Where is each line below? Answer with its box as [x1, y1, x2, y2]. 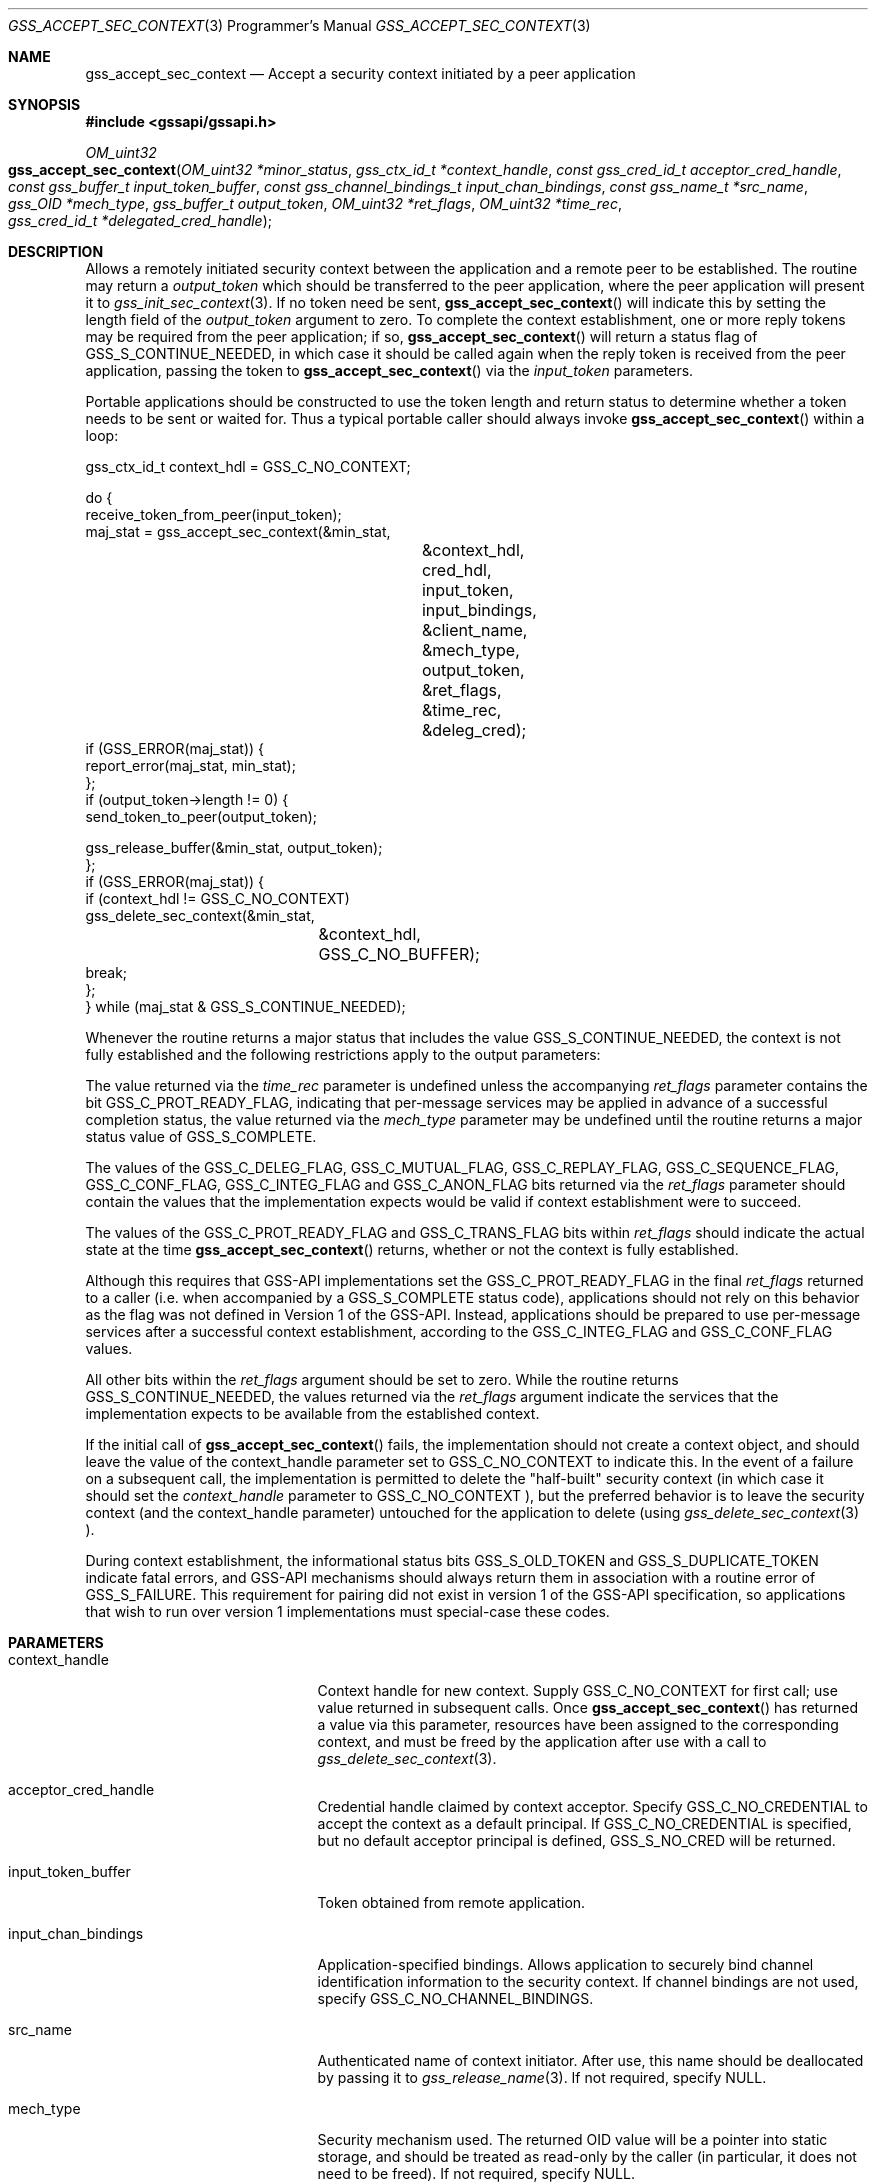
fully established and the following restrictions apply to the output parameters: [85, 1046, 601, 1063]
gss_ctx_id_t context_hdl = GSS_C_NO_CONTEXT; [85, 458, 411, 475]
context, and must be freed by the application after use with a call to [317, 1733, 767, 1750]
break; [85, 964, 128, 981]
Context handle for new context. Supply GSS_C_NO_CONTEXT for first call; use [317, 1682, 838, 1699]
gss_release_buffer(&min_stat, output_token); [85, 839, 383, 856]
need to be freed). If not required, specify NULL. [317, 2165, 635, 2182]
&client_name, [421, 620, 528, 640]
